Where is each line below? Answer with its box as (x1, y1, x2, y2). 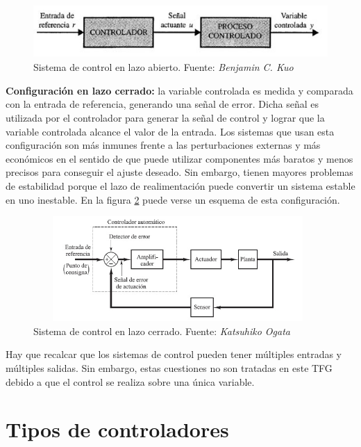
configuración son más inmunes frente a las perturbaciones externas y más (6, 138, 321, 152)
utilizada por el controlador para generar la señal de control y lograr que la (6, 110, 325, 124)
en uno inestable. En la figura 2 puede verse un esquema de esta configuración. (6, 192, 340, 206)
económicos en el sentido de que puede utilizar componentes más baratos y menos (6, 151, 353, 165)
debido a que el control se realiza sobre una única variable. (6, 374, 255, 389)
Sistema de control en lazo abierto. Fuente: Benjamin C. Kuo (33, 60, 294, 74)
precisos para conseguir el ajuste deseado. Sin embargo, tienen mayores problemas (6, 165, 353, 179)
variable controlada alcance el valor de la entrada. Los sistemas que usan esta (6, 124, 335, 138)
